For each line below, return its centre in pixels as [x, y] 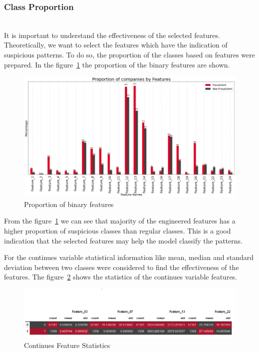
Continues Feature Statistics [67, 345]
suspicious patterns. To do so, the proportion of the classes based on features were [129, 54]
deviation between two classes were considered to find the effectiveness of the [122, 267]
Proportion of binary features [69, 204]
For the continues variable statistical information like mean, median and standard [129, 257]
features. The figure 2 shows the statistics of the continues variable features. [121, 277]
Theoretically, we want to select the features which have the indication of [116, 45]
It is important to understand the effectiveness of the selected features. [112, 35]
